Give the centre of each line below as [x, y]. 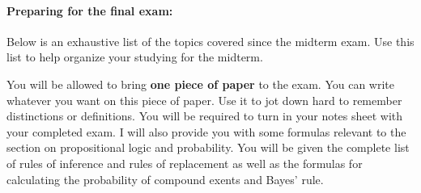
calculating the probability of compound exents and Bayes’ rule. [165, 179]
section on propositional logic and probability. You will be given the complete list [208, 147]
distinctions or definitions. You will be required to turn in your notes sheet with [205, 116]
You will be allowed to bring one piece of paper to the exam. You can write [201, 84]
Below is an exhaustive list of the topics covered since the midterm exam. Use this [210, 41]
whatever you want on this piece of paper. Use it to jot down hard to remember [204, 100]
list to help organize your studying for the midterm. [135, 57]
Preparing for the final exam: [90, 10]
